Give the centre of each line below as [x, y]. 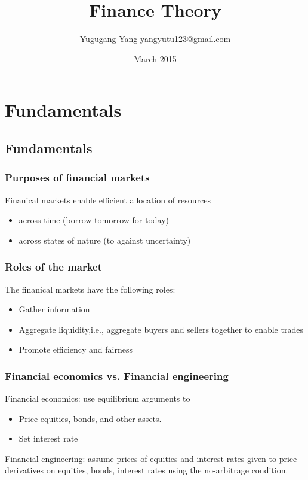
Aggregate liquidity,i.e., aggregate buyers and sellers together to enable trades [161, 329]
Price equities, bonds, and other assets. [90, 418]
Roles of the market [54, 267]
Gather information [54, 309]
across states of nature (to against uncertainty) [105, 240]
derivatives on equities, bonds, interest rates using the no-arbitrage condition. [147, 470]
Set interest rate [48, 438]
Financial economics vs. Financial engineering [117, 376]
